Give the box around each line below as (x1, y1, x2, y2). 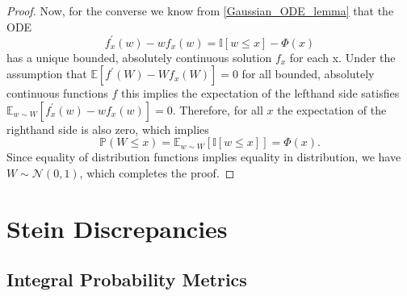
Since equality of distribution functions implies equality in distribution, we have (6, 148, 401, 165)
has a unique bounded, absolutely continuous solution (6, 48, 272, 65)
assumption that (6, 65, 87, 82)
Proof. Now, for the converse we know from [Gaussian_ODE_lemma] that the (6, 2, 394, 19)
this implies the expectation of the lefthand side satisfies (120, 85, 400, 102)
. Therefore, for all (172, 101, 263, 118)
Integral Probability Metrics (6, 267, 247, 292)
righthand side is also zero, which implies (6, 120, 209, 137)
